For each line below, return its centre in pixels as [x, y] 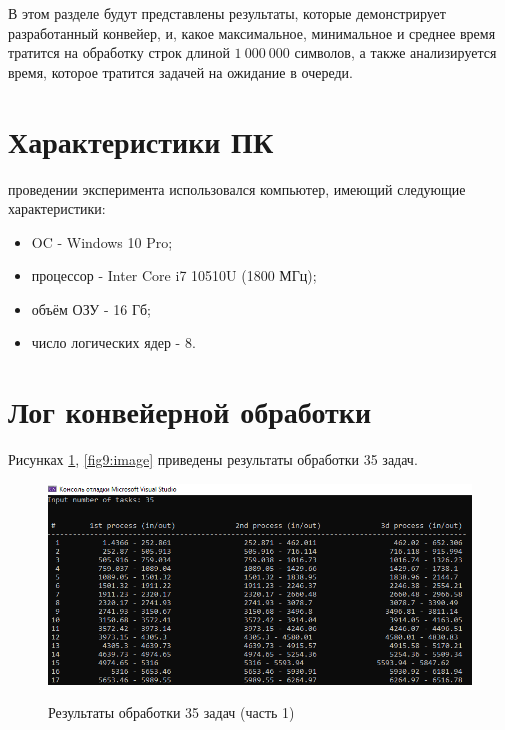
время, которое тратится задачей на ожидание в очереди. [180, 71]
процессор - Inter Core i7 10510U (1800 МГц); [174, 275]
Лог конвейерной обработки [190, 411]
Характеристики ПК [141, 140]
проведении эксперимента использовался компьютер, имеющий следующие [237, 188]
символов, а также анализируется [395, 52]
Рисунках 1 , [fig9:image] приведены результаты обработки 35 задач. [213, 459]
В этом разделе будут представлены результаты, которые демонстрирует [227, 13]
